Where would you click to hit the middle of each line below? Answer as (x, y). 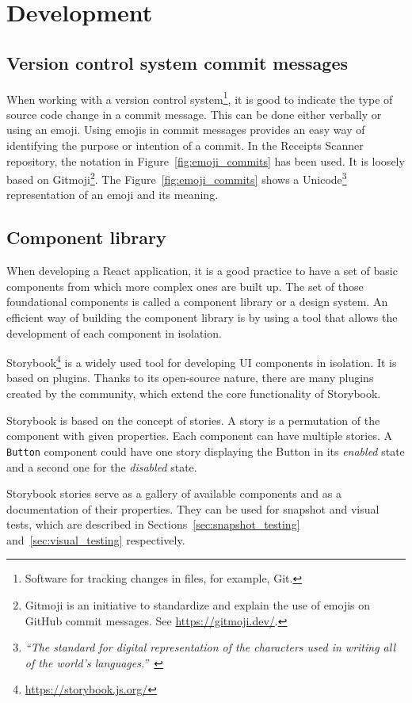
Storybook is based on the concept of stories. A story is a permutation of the (193, 420)
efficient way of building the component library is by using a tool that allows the (202, 317)
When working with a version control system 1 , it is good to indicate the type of (200, 97)
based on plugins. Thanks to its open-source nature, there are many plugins (190, 378)
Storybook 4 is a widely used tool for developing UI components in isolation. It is (202, 361)
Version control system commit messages (177, 62)
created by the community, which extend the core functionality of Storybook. (194, 394)
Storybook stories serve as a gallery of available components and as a (174, 493)
